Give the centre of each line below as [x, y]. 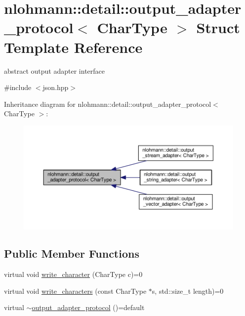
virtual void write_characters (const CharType [75, 291]
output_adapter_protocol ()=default [88, 307]
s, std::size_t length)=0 [188, 291]
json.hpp [56, 87]
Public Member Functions [72, 253]
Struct [218, 27]
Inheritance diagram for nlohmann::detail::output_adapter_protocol [108, 104]
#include [18, 87]
